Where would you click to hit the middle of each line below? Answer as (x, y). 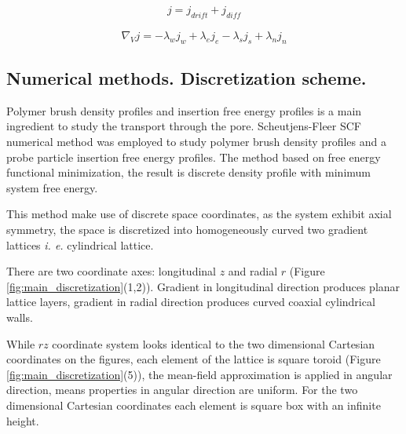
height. (23, 420)
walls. (20, 317)
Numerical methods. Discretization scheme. (187, 78)
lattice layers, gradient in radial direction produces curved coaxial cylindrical (191, 302)
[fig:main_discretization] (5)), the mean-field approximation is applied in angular (199, 374)
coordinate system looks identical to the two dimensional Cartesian (214, 343)
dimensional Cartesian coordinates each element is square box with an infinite (194, 405)
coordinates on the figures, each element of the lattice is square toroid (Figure (194, 359)
